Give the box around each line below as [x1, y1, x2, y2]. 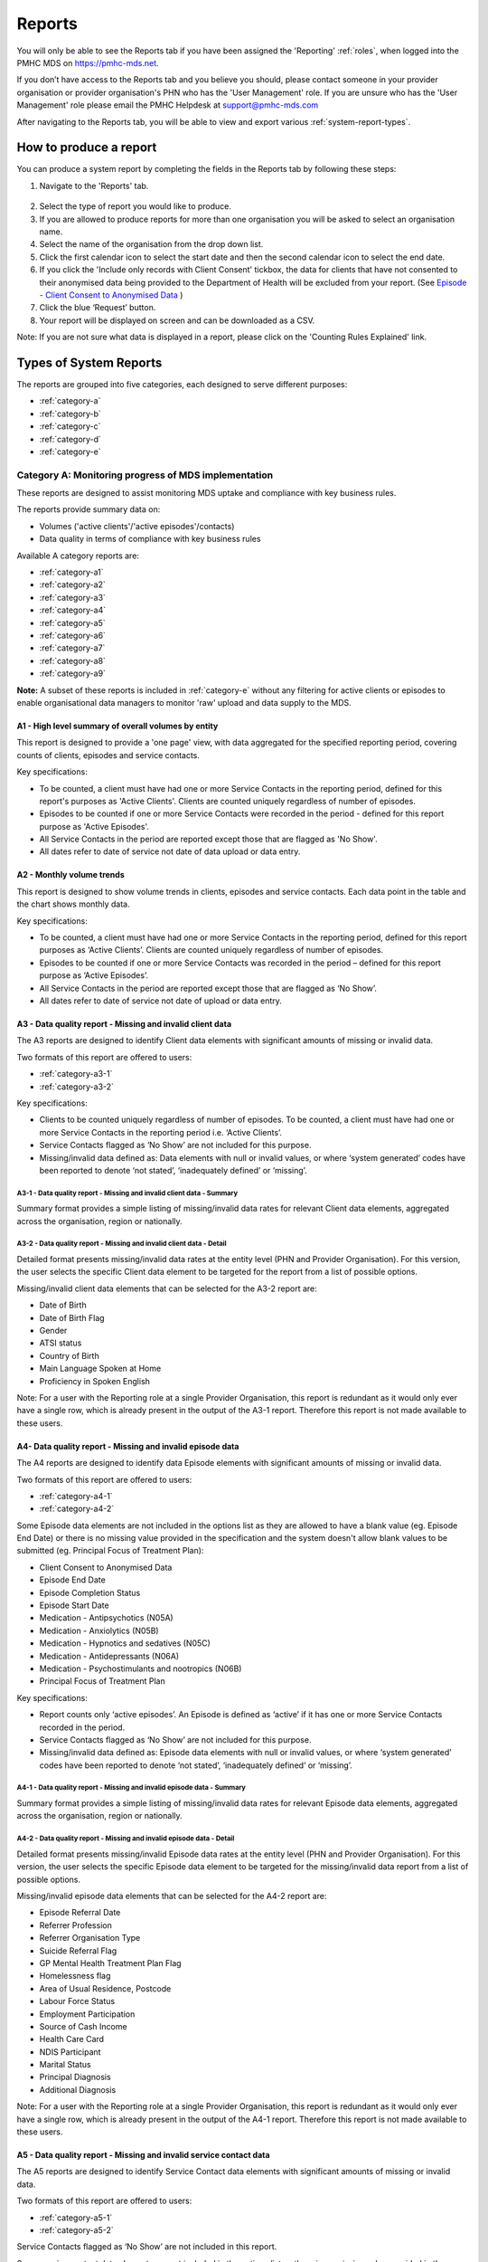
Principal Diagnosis [39, 2072, 112, 2083]
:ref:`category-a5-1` [39, 2212, 113, 2223]
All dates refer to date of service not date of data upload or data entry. [39, 846, 301, 857]
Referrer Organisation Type [39, 1933, 141, 1944]
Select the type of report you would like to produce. [39, 201, 232, 212]
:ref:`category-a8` [39, 655, 106, 666]
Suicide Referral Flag [39, 1945, 117, 1956]
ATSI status [39, 1337, 82, 1348]
